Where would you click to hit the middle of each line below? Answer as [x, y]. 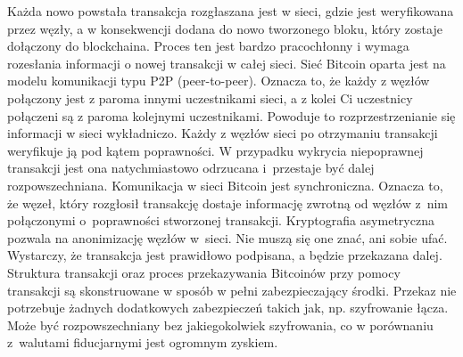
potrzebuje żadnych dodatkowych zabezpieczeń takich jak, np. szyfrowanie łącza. [228, 308]
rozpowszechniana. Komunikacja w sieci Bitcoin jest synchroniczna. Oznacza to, [225, 185]
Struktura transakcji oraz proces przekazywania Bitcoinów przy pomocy [204, 272]
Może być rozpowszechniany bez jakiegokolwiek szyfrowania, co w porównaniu [220, 325]
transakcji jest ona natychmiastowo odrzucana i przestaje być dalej [191, 168]
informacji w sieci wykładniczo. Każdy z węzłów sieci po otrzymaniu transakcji [223, 133]
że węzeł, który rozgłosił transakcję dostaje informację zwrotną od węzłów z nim [228, 203]
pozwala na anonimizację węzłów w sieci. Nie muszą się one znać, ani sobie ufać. [227, 237]
